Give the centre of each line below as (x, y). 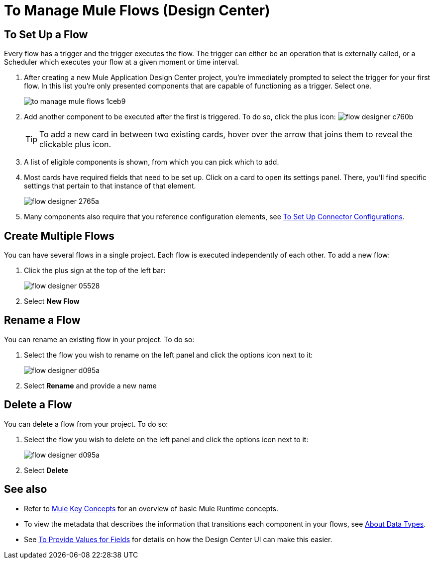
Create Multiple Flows (59, 236)
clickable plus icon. (75, 144)
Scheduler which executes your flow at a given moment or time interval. (122, 62)
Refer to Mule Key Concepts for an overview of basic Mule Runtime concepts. (151, 508)
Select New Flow (52, 301)
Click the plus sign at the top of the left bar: (95, 271)
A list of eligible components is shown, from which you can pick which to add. (152, 162)
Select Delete (46, 470)
